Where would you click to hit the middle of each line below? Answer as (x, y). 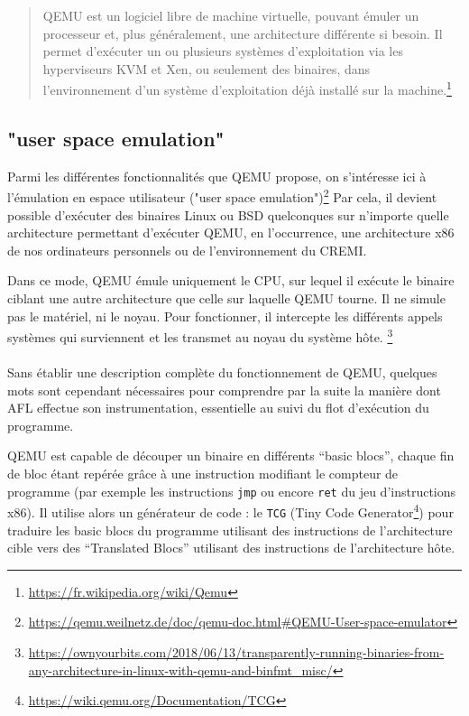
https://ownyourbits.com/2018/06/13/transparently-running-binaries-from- (236, 651)
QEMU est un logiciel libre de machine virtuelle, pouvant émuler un (231, 15)
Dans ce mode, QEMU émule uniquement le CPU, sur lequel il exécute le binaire (231, 280)
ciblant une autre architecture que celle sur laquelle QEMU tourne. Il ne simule (226, 298)
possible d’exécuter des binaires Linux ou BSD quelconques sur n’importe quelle (228, 214)
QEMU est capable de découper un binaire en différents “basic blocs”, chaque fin (231, 456)
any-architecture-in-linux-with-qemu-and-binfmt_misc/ (180, 670)
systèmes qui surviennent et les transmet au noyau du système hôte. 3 (200, 335)
